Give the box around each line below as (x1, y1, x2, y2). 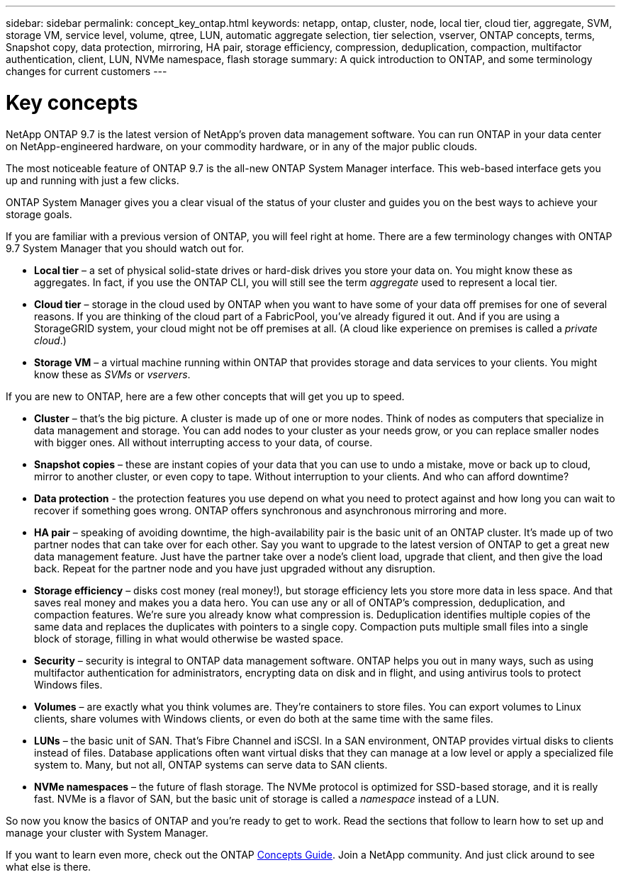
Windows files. (34, 678, 103, 691)
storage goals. (6, 208, 72, 220)
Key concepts (6, 90, 138, 115)
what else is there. (6, 860, 91, 873)
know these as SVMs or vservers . (34, 368, 191, 380)
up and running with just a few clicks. (6, 174, 179, 186)
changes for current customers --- (6, 65, 167, 77)
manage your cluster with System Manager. (6, 826, 208, 839)
